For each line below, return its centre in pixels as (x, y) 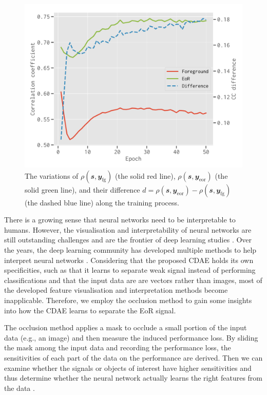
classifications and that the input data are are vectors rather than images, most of (133, 280)
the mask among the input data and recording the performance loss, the (118, 347)
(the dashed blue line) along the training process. (102, 202)
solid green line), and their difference (82, 189)
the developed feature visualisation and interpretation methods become (116, 290)
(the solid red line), (145, 175)
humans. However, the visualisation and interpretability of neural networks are (128, 229)
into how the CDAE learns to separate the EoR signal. (90, 310)
